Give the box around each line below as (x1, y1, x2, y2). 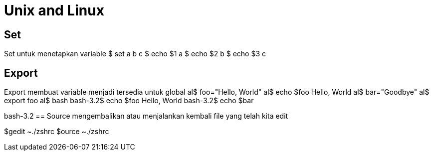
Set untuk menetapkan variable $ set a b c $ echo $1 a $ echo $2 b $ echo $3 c (4, 49, 266, 58)
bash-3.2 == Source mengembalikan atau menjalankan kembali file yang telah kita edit (4, 112, 288, 121)
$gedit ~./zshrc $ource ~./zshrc (4, 127, 109, 136)
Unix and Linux (4, 2, 104, 19)
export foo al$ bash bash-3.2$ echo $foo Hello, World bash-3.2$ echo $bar (4, 96, 254, 105)
